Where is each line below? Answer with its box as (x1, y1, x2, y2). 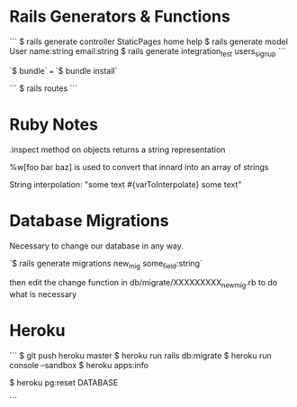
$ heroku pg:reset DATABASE (9, 377, 119, 388)
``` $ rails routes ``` (9, 83, 78, 94)
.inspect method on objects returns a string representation (9, 144, 226, 155)
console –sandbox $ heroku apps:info (9, 360, 149, 371)
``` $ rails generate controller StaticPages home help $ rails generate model (9, 36, 288, 47)
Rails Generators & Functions (9, 6, 231, 27)
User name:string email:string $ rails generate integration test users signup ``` (9, 45, 286, 59)
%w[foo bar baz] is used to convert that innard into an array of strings (9, 161, 269, 172)
